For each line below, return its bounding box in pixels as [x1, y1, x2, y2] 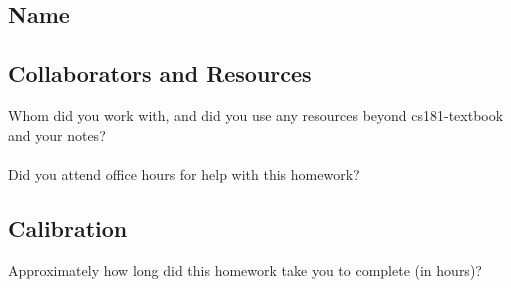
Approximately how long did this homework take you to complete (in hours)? [8, 259, 482, 280]
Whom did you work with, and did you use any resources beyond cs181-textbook [8, 104, 504, 125]
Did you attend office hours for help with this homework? [8, 163, 360, 184]
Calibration [8, 212, 128, 243]
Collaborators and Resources [8, 58, 312, 89]
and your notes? [8, 124, 106, 145]
